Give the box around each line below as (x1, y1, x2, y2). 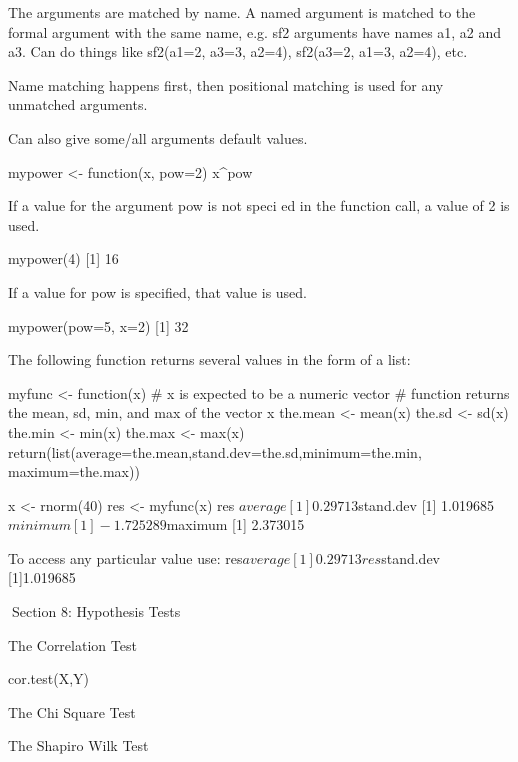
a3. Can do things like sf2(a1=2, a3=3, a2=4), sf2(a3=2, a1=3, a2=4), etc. (8, 41, 468, 62)
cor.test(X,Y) (8, 668, 90, 689)
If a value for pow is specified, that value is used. (8, 281, 307, 302)
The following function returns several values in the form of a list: (8, 349, 411, 370)
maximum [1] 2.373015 (166, 514, 305, 535)
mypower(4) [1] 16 (8, 248, 119, 269)
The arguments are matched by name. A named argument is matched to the (8, 2, 476, 22)
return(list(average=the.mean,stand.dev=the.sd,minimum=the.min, (8, 441, 422, 462)
